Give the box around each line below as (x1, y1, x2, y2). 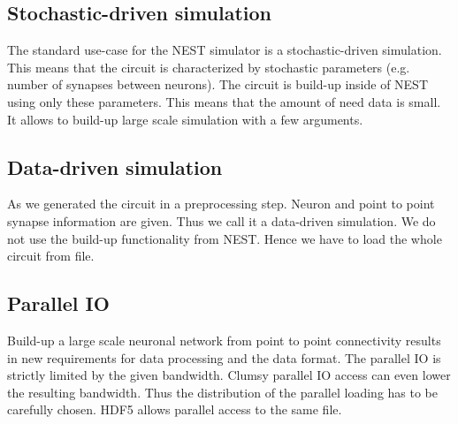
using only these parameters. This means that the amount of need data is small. (7, 92, 441, 110)
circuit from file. (7, 246, 95, 265)
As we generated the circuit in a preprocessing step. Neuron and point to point (7, 194, 435, 213)
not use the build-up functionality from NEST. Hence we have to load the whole (7, 229, 442, 247)
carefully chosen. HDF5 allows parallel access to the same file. (7, 400, 342, 419)
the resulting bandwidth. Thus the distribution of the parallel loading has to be (7, 382, 439, 401)
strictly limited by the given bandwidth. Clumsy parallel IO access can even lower (7, 366, 451, 384)
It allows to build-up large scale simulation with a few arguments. (7, 110, 363, 128)
